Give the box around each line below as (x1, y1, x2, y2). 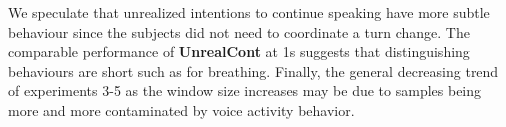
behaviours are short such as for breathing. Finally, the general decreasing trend (8, 60, 499, 81)
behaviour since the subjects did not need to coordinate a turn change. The (8, 21, 470, 42)
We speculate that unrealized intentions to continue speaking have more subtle (8, 2, 490, 22)
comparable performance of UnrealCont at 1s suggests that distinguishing (8, 41, 470, 62)
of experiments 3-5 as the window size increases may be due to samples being (8, 80, 482, 101)
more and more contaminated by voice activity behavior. (8, 99, 355, 120)
